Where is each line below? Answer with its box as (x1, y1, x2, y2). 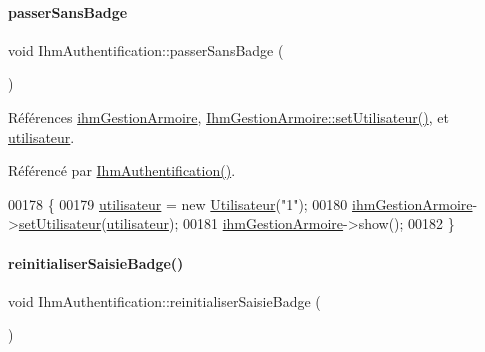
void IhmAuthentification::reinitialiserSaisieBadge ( (8, 290, 321, 311)
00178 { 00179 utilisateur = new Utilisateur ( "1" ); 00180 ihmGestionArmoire (8, 193, 473, 214)
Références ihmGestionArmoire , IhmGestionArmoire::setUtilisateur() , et (8, 106, 449, 127)
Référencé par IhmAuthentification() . (8, 160, 236, 181)
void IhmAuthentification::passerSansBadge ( (8, 39, 284, 60)
